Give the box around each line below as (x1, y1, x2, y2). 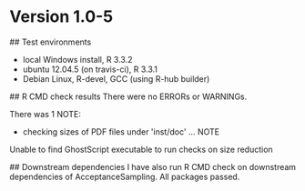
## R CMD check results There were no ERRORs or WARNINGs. (9, 91, 248, 102)
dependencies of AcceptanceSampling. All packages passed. (9, 171, 240, 182)
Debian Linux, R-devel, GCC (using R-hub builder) (22, 73, 210, 84)
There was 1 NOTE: (9, 108, 82, 119)
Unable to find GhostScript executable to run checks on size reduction (9, 144, 273, 155)
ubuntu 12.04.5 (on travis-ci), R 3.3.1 (22, 64, 158, 75)
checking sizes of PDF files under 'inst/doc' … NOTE (22, 126, 220, 137)
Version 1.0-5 (9, 6, 114, 27)
